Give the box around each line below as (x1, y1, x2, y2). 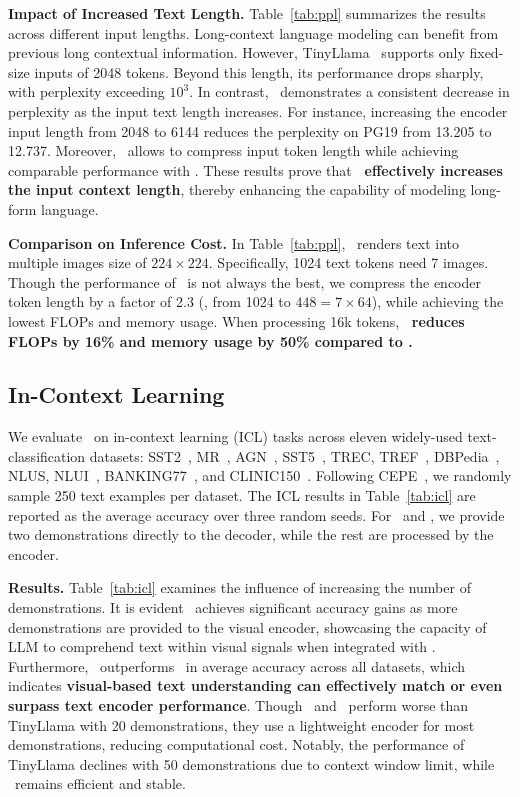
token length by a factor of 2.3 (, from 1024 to (8, 291, 291, 312)
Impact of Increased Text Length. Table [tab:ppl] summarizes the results (8, 3, 486, 23)
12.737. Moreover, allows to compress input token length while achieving (8, 140, 459, 161)
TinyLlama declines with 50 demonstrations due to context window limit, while (8, 753, 495, 774)
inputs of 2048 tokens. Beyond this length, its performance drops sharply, (34, 61, 484, 82)
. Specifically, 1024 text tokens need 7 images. (208, 252, 489, 273)
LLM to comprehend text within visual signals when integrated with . (8, 636, 436, 657)
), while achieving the (371, 291, 504, 312)
